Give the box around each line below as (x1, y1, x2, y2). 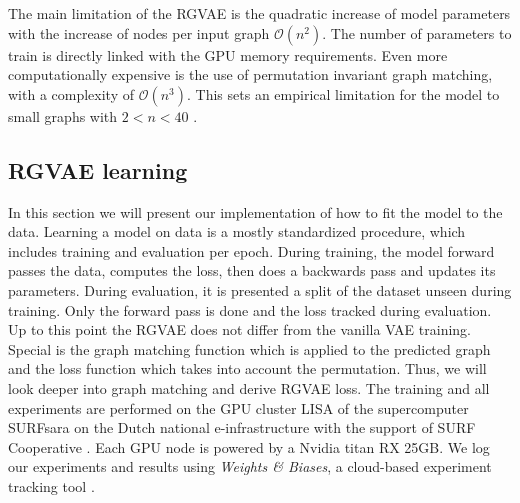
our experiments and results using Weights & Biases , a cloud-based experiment (8, 456, 492, 477)
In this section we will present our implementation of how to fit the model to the (8, 201, 503, 222)
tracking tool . (8, 475, 95, 496)
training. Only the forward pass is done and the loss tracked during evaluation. (8, 299, 492, 320)
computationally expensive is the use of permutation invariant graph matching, (8, 64, 493, 85)
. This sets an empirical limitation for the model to (187, 83, 500, 104)
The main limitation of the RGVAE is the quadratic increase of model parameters (8, 3, 511, 23)
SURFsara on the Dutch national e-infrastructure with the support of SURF (8, 417, 476, 438)
